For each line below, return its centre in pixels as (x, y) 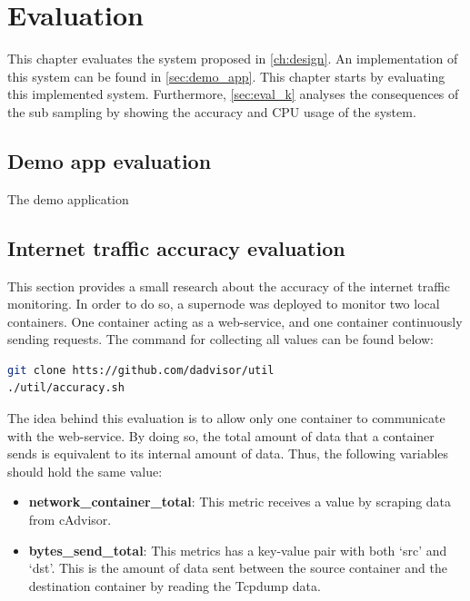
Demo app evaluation (110, 160)
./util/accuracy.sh (66, 388)
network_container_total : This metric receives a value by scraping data (240, 502)
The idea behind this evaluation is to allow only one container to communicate (226, 418)
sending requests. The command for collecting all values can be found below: (220, 339)
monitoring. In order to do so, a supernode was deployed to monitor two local (224, 304)
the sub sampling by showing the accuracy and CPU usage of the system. (212, 111)
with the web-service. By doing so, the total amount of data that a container (221, 435)
